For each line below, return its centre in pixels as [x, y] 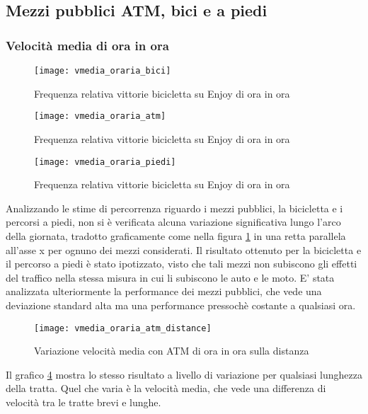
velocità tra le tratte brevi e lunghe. [84, 402]
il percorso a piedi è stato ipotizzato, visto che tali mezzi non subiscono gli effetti [182, 264]
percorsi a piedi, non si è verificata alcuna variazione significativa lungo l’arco [173, 222]
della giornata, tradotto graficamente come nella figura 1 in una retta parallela [176, 235]
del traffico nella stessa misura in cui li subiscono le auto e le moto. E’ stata [170, 277]
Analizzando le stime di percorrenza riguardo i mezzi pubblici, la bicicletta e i [174, 208]
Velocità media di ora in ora [87, 45]
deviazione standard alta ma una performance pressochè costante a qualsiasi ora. [181, 305]
